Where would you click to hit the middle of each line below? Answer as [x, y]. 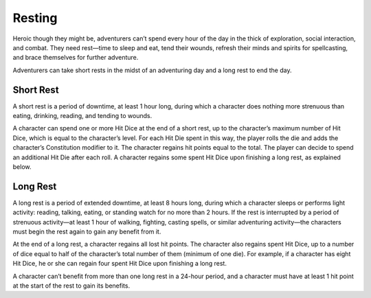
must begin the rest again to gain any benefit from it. [87, 232]
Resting [35, 18]
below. [22, 167]
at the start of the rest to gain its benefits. [71, 286]
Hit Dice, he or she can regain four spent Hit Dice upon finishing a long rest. [120, 264]
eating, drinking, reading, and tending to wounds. [82, 116]
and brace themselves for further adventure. [76, 58]
